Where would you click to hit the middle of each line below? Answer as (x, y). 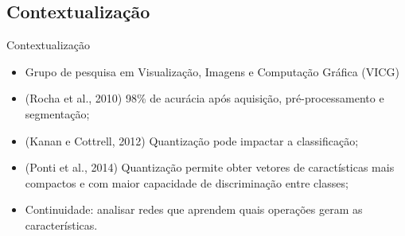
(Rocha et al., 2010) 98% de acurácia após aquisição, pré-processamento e (204, 98)
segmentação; (57, 113)
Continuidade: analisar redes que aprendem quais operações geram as (194, 209)
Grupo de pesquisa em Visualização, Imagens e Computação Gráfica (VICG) (212, 71)
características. (61, 224)
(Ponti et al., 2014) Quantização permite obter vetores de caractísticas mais (210, 167)
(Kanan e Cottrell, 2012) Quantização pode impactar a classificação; (192, 140)
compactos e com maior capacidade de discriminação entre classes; (187, 182)
